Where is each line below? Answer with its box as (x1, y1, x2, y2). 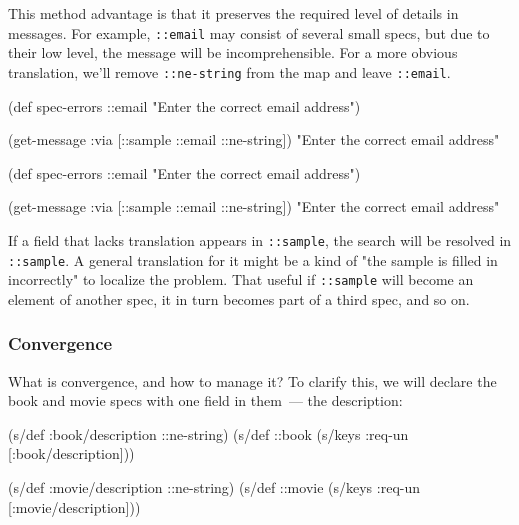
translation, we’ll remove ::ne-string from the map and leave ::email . (8, 61, 451, 82)
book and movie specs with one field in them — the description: (8, 390, 403, 411)
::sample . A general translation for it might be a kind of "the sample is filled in (8, 249, 498, 270)
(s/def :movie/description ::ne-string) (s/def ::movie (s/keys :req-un (8, 477, 421, 498)
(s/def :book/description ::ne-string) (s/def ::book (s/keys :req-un (8, 423, 409, 444)
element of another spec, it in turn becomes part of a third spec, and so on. (8, 288, 470, 309)
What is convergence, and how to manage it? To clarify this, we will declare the (8, 370, 497, 391)
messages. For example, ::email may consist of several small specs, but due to (8, 22, 490, 43)
